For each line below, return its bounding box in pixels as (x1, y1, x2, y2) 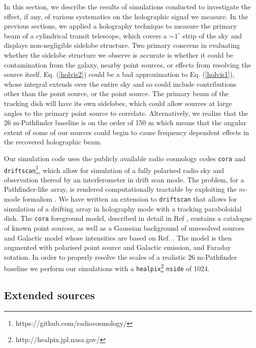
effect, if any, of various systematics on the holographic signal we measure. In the (4, 11, 248, 21)
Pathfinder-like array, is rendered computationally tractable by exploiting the (4, 184, 237, 194)
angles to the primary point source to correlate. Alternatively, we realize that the (4, 107, 249, 118)
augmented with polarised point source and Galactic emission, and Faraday (4, 242, 231, 252)
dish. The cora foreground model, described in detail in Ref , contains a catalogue (4, 213, 252, 223)
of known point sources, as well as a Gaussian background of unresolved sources (4, 222, 245, 233)
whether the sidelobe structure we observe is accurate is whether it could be (4, 49, 233, 60)
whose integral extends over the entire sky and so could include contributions (4, 78, 237, 89)
